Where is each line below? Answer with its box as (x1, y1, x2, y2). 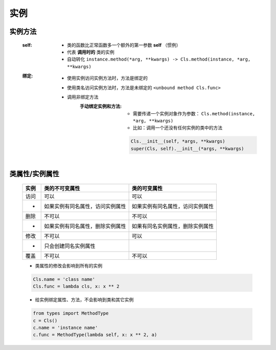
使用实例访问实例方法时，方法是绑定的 (67, 75, 148, 81)
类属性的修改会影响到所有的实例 (35, 262, 102, 269)
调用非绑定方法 (67, 94, 99, 100)
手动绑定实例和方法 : (80, 103, 122, 110)
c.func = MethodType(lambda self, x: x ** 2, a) (33, 332, 157, 338)
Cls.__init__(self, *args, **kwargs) (130, 138, 225, 145)
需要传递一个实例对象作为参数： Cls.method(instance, (133, 110, 256, 116)
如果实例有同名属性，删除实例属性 (44, 222, 126, 230)
